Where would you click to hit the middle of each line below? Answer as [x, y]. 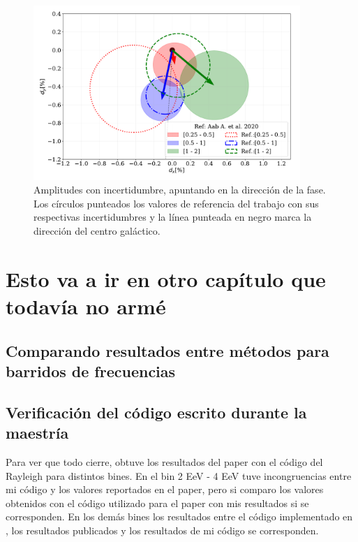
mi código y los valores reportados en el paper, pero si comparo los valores [165, 489]
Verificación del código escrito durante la [156, 412]
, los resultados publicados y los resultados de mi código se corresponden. [162, 530]
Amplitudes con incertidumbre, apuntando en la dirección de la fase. [180, 190]
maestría [37, 433]
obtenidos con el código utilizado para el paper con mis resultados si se [157, 503]
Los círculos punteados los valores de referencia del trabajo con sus [176, 203]
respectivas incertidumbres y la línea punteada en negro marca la [173, 217]
